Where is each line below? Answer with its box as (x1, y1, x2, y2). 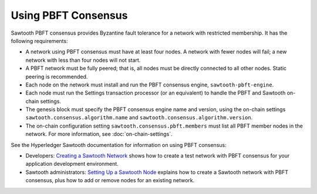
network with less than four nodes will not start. (25, 56, 141, 63)
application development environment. (25, 160, 119, 168)
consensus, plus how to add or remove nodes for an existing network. (25, 177, 195, 184)
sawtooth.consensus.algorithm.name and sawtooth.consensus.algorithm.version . (25, 114, 253, 121)
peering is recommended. (25, 73, 88, 80)
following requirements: (11, 37, 68, 44)
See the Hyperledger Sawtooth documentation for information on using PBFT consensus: (11, 141, 227, 148)
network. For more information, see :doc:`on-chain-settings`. (25, 131, 173, 138)
